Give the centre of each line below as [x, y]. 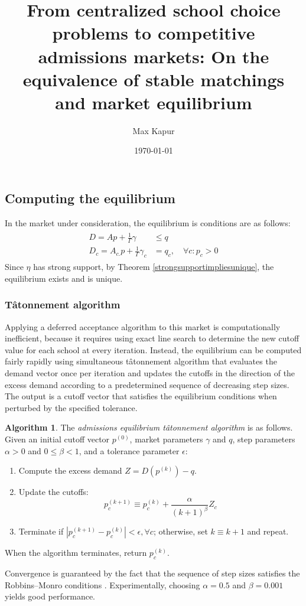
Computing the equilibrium [90, 198]
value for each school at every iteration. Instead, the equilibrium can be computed [153, 349]
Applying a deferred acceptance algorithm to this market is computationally [143, 326]
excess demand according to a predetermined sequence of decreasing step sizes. [147, 384]
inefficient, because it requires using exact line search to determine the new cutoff [152, 338]
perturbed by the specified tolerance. [71, 407]
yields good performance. [50, 596]
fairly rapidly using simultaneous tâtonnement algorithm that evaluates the [141, 361]
